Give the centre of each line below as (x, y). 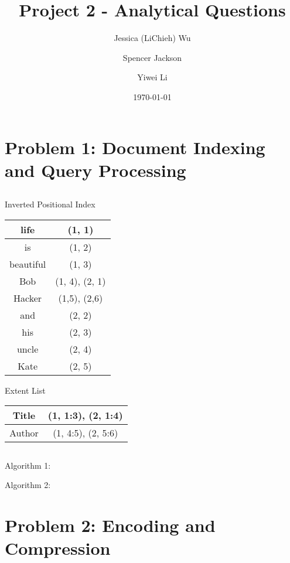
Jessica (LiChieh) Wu (152, 38)
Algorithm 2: (28, 485)
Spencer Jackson (152, 57)
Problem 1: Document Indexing (135, 147)
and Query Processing (95, 170)
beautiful (28, 264)
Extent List (25, 390)
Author (24, 433)
